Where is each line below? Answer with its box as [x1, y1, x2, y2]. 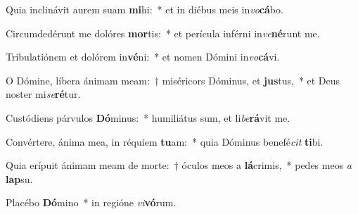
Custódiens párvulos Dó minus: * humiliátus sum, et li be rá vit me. [6, 110, 290, 125]
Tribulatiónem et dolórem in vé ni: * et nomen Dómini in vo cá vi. [6, 49, 280, 64]
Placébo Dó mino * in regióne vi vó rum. [6, 195, 177, 210]
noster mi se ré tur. [6, 87, 81, 101]
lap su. [6, 171, 33, 186]
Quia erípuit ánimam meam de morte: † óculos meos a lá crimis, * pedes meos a [6, 158, 352, 172]
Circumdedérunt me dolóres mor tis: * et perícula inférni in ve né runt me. [6, 25, 320, 40]
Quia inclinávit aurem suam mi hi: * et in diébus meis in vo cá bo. [6, 2, 283, 16]
